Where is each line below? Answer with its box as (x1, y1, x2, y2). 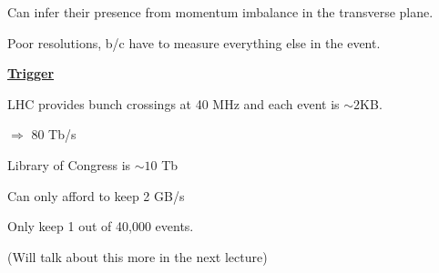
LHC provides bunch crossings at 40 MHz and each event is (7, 94, 340, 113)
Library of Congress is (7, 155, 131, 174)
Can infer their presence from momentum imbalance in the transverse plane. (7, 3, 434, 21)
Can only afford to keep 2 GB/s (7, 186, 185, 205)
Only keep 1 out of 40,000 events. (7, 217, 194, 236)
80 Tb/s (31, 125, 77, 144)
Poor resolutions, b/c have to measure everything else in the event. (7, 33, 381, 52)
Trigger (7, 64, 55, 83)
